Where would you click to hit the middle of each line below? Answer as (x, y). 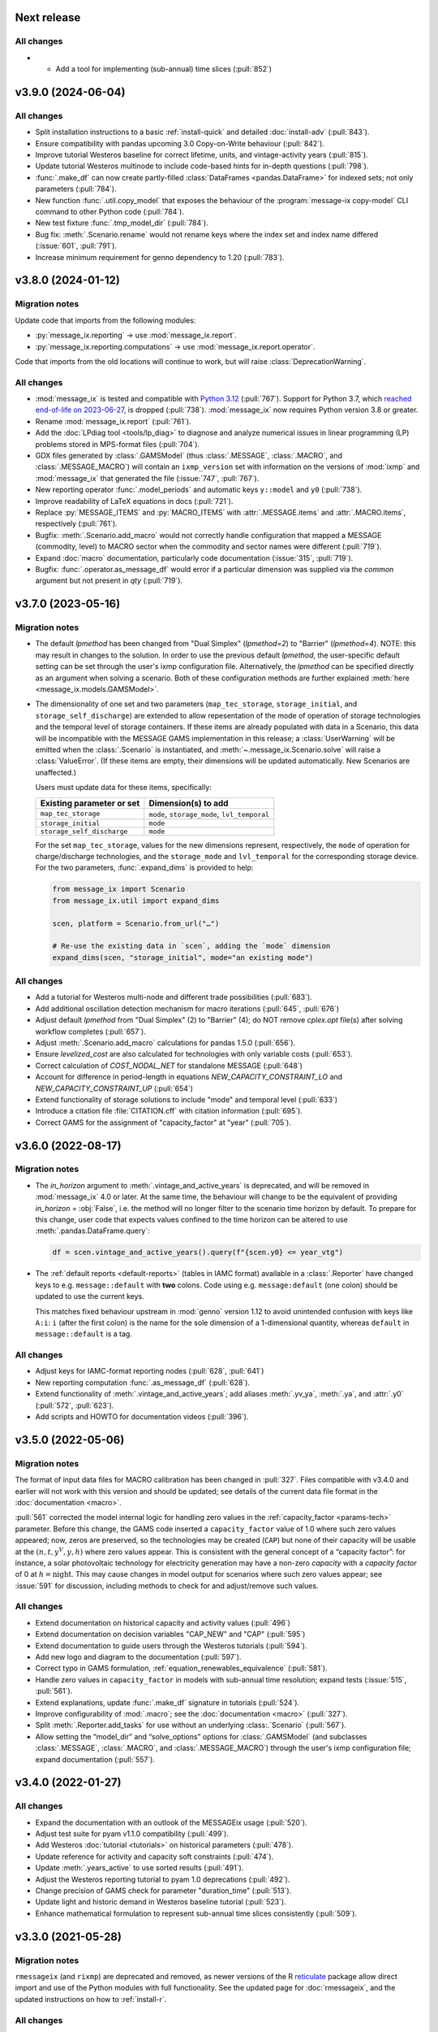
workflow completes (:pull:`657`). (90, 1031)
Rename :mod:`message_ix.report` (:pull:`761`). (113, 421)
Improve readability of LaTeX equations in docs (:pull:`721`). (134, 501)
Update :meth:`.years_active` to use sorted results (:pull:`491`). (140, 1868)
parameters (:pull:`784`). (76, 189)
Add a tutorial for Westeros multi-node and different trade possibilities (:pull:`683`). (174, 997)
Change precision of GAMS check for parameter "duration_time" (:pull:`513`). (163, 1891)
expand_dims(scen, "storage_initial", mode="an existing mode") (183, 957)
